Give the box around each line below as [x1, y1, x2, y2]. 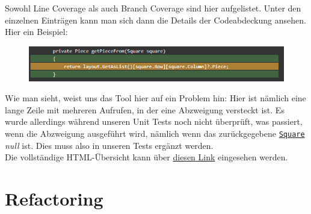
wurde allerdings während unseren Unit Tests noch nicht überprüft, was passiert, [5, 115, 303, 128]
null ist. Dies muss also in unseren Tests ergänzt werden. [5, 139, 214, 151]
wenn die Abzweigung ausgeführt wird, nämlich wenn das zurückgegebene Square [5, 127, 305, 139]
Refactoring [5, 186, 103, 210]
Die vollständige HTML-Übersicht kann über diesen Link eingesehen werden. [5, 151, 288, 163]
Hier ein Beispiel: [5, 25, 68, 38]
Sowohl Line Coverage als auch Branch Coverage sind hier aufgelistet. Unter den [5, 2, 301, 14]
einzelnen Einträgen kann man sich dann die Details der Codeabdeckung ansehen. [5, 13, 306, 26]
